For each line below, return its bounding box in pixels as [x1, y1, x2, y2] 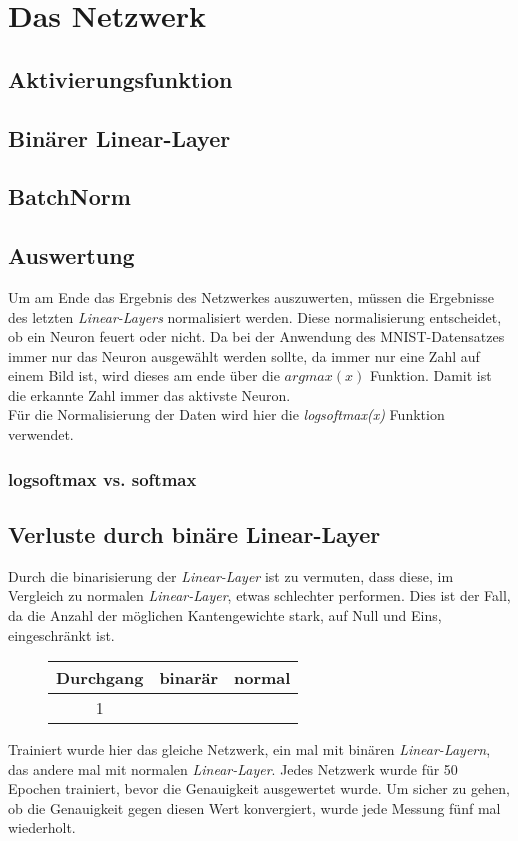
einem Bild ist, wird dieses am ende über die [8, 365, 280, 386]
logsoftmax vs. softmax [8, 466, 197, 491]
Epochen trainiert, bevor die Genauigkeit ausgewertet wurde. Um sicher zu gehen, [8, 778, 510, 799]
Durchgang [56, 666, 144, 690]
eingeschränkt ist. [8, 624, 115, 645]
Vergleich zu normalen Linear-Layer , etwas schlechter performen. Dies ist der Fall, [8, 585, 511, 606]
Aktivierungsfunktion [8, 63, 233, 94]
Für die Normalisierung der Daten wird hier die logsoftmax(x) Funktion [8, 404, 445, 425]
